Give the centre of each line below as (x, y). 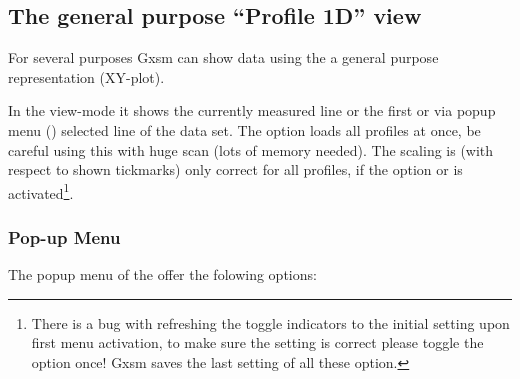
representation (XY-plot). (86, 76)
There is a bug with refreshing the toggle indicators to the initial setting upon (270, 322)
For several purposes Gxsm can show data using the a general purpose (223, 57)
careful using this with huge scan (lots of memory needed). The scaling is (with (251, 149)
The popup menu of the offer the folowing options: (162, 274)
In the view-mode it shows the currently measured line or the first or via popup (252, 110)
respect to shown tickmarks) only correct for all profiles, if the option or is (235, 169)
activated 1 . (41, 191)
